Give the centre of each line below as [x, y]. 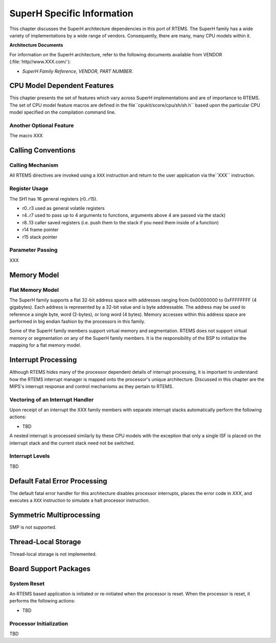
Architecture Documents [36, 45]
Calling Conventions [43, 150]
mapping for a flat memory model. [45, 345]
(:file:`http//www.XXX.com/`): [40, 62]
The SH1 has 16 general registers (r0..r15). [53, 199]
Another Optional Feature [42, 125]
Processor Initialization [39, 624]
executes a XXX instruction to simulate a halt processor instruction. [80, 500]
